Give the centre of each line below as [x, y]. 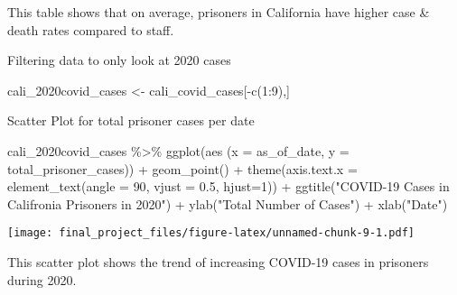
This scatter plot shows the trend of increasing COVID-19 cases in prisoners [218, 262]
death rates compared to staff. [91, 29]
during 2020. [42, 279]
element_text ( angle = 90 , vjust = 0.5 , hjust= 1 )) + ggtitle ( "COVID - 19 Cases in [228, 186]
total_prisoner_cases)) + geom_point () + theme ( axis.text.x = [182, 168]
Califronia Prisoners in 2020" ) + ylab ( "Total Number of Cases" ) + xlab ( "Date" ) [228, 203]
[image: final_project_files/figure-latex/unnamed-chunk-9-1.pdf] [211, 233]
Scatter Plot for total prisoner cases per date [131, 120]
